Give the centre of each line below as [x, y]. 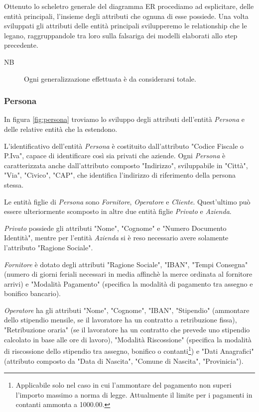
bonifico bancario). [33, 293]
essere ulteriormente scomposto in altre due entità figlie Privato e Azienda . [118, 211]
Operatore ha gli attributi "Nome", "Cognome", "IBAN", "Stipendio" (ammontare [127, 310]
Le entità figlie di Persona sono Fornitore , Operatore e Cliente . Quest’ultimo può [127, 201]
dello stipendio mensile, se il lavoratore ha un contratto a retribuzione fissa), [121, 320]
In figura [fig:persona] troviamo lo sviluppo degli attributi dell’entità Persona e [124, 119]
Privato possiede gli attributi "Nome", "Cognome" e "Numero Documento [115, 228]
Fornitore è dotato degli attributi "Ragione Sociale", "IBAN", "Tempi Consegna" [126, 264]
